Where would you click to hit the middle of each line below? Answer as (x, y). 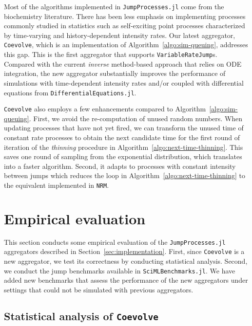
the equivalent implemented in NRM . (57, 185)
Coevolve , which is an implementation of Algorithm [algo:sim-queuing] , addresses (126, 45)
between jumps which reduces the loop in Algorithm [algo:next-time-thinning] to (125, 175)
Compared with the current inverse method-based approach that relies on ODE (123, 63)
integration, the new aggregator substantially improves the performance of (115, 73)
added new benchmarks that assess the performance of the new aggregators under (126, 280)
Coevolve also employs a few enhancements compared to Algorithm (105, 109)
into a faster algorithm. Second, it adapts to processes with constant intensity (120, 166)
